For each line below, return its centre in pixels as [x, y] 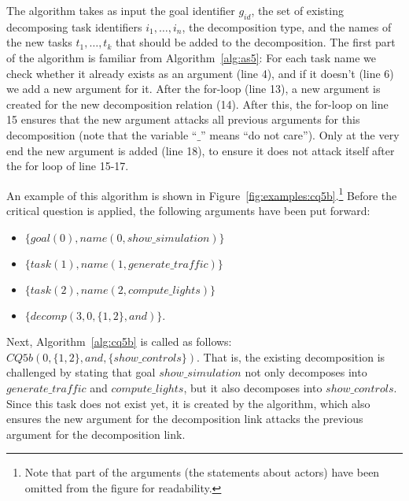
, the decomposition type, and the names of [287, 26]
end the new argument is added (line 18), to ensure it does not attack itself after [201, 150]
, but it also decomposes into [253, 387]
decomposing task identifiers [74, 26]
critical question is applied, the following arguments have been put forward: [188, 210]
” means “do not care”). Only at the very [300, 134]
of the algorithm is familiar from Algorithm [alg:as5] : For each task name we [192, 57]
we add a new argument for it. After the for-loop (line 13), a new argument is [193, 89]
